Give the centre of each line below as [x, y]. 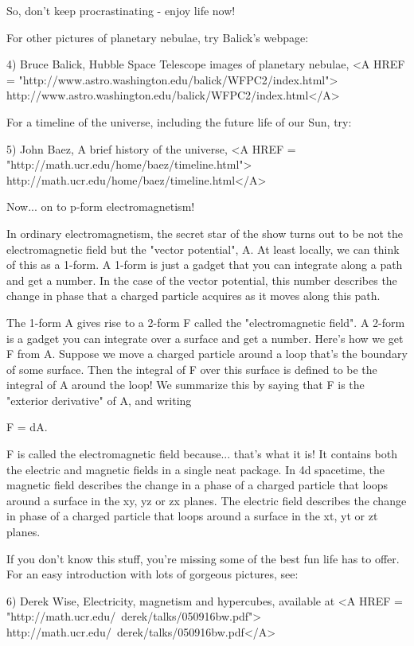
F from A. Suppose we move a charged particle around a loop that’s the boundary [207, 354]
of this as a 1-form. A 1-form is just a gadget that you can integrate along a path [205, 265]
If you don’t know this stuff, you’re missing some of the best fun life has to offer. [203, 558]
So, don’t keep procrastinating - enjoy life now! [121, 10]
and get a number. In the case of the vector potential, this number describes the [202, 280]
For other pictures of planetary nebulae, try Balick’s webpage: [158, 37]
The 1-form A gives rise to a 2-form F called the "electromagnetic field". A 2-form [206, 322]
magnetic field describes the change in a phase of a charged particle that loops [197, 485]
